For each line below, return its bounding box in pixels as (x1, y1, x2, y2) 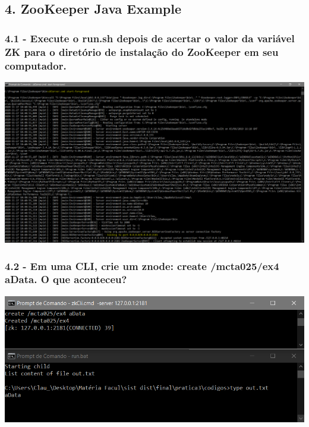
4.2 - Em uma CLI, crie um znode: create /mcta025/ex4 (5, 258, 279, 273)
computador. (5, 58, 67, 73)
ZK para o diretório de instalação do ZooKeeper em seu (5, 44, 279, 59)
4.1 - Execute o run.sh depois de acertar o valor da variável (5, 30, 295, 45)
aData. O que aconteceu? (5, 272, 127, 287)
